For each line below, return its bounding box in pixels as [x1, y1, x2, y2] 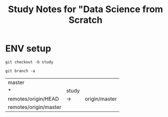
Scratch [68, 14, 103, 26]
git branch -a [5, 68, 36, 73]
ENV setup [5, 43, 51, 54]
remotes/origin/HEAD [8, 95, 59, 102]
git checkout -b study [5, 59, 53, 64]
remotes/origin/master [8, 103, 62, 110]
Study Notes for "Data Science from [8, 4, 163, 15]
